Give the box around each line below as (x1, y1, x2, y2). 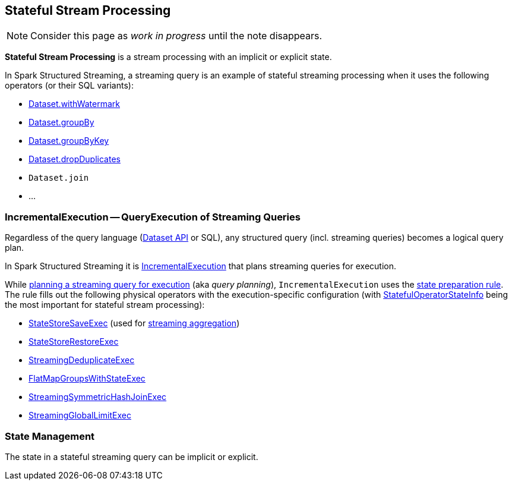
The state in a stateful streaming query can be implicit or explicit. (5, 451, 258, 462)
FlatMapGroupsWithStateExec (29, 373, 146, 384)
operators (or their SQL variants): (5, 80, 134, 91)
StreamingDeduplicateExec (29, 355, 135, 366)
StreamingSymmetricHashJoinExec (29, 392, 167, 402)
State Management (5, 430, 95, 442)
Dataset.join (29, 173, 89, 183)
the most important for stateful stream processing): (5, 300, 205, 310)
